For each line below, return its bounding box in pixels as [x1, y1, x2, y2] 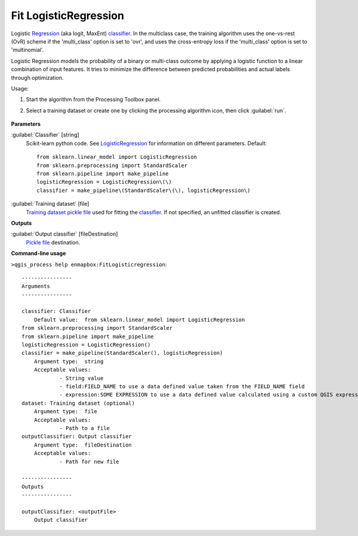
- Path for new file [59, 458, 119, 465]
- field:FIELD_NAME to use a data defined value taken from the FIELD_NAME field [59, 383, 305, 390]
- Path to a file [59, 425, 110, 432]
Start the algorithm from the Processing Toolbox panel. [26, 96, 161, 103]
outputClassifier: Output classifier [21, 433, 132, 440]
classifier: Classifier [21, 308, 91, 315]
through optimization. [11, 74, 64, 81]
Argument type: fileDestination [33, 441, 132, 448]
